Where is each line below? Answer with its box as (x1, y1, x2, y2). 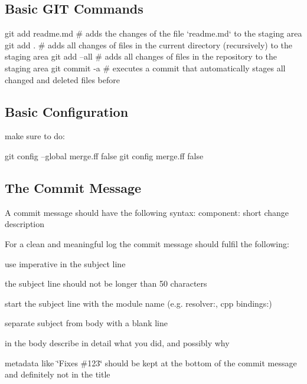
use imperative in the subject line (5, 257, 126, 270)
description (5, 218, 45, 230)
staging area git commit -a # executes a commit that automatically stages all (5, 61, 286, 74)
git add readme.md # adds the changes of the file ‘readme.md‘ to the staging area (5, 27, 302, 40)
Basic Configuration (5, 102, 129, 120)
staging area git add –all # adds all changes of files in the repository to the (5, 50, 277, 63)
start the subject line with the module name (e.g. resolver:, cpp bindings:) (5, 297, 272, 309)
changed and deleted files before (5, 73, 120, 86)
